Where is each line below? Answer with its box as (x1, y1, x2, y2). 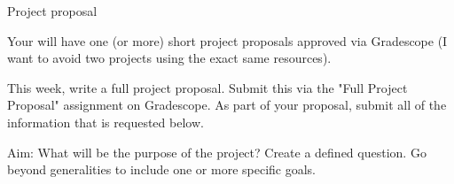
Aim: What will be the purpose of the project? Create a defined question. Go (7, 142, 427, 161)
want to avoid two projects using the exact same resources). (7, 49, 332, 67)
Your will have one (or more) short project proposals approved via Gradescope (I (7, 31, 448, 50)
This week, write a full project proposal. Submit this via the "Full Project (7, 78, 408, 96)
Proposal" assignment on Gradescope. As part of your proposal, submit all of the (7, 96, 447, 114)
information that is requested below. (7, 112, 204, 131)
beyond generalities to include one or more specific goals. (7, 160, 316, 179)
